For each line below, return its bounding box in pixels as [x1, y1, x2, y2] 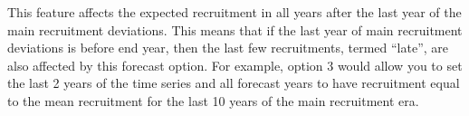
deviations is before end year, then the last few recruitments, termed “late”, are [7, 38, 449, 57]
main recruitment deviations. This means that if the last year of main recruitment [7, 20, 463, 39]
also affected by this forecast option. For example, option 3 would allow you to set [7, 55, 463, 74]
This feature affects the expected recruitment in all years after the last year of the [7, 3, 462, 21]
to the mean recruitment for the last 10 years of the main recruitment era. [7, 91, 419, 110]
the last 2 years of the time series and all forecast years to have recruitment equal [7, 73, 460, 92]
